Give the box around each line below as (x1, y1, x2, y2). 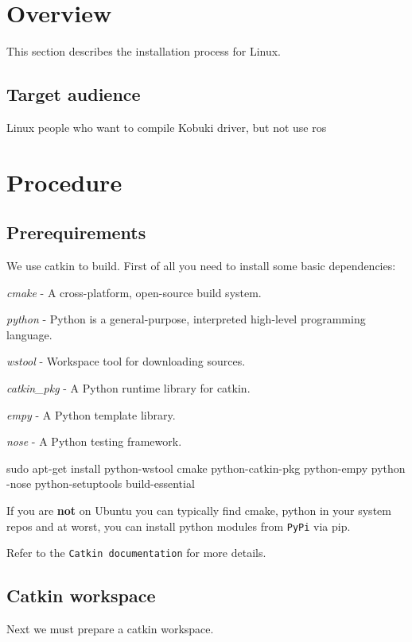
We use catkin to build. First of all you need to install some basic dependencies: (6, 257, 396, 274)
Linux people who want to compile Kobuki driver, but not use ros (6, 118, 327, 135)
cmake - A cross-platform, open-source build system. (6, 284, 262, 300)
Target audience (6, 82, 141, 106)
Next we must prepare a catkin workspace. (6, 621, 214, 637)
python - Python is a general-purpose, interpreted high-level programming (6, 311, 366, 327)
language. (6, 326, 52, 342)
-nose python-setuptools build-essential (6, 475, 195, 492)
